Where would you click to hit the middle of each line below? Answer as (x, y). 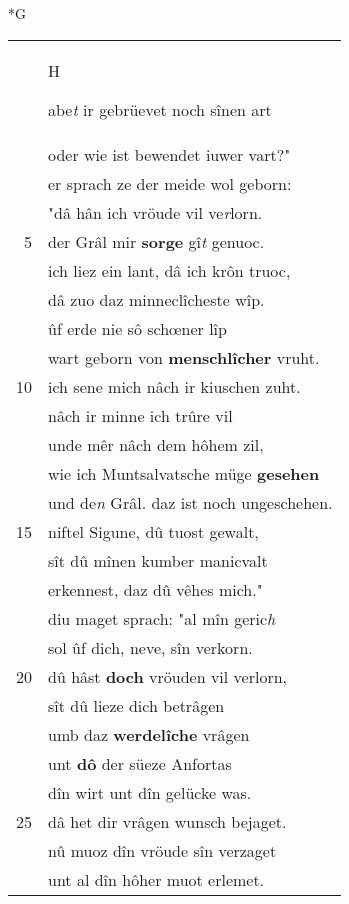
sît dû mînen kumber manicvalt (158, 560)
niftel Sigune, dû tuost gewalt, (153, 531)
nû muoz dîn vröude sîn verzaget (162, 850)
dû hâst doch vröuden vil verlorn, (167, 676)
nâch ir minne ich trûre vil (140, 415)
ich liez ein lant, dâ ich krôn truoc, (169, 270)
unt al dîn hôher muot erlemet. (156, 879)
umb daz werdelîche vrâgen (149, 734)
